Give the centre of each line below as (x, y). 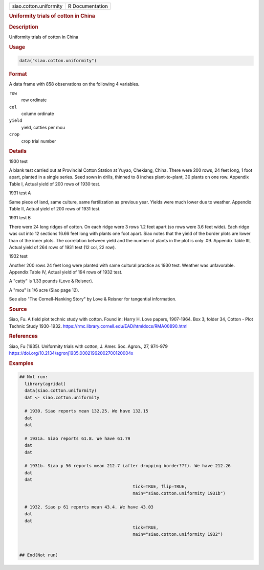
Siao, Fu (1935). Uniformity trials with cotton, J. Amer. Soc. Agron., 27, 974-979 (88, 346)
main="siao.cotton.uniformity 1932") (178, 534)
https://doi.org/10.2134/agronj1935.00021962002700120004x (71, 353)
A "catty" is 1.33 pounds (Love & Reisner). (51, 281)
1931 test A (20, 193)
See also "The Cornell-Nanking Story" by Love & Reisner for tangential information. (93, 299)
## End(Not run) (39, 555)
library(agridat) (45, 384)
